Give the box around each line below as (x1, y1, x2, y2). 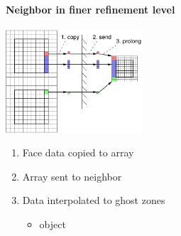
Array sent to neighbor (22, 168, 122, 183)
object (39, 217, 66, 232)
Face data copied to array (22, 145, 134, 160)
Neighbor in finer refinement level (6, 1, 175, 16)
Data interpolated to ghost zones (22, 193, 165, 208)
